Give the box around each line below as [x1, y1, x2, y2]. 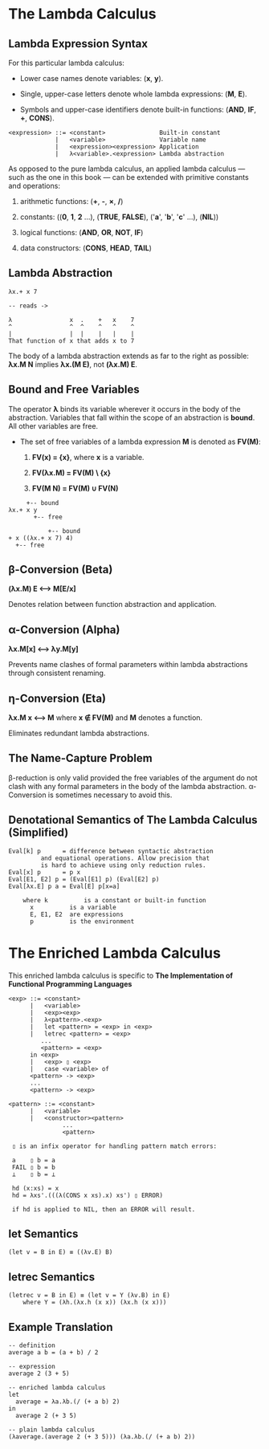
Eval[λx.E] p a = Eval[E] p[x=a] [8, 882, 120, 890]
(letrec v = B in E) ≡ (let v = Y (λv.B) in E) [8, 1292, 171, 1300]
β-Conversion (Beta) [8, 563, 113, 576]
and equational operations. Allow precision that [40, 854, 210, 862]
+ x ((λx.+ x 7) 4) [8, 534, 74, 542]
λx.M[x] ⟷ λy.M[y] [8, 644, 79, 654]
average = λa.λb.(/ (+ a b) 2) [15, 1398, 120, 1406]
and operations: [8, 181, 60, 190]
